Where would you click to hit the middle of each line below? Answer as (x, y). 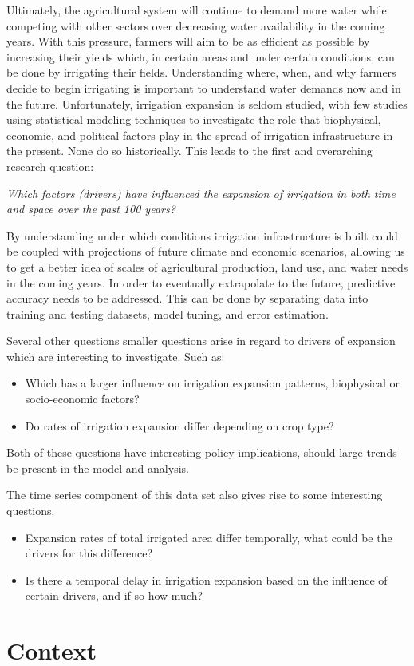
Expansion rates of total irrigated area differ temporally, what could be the (209, 537)
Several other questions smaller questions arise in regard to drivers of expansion (201, 341)
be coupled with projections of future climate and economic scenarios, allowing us (206, 251)
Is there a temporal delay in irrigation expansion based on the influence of (206, 579)
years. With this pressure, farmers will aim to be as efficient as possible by (188, 41)
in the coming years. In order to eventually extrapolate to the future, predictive (201, 282)
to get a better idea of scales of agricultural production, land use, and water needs (207, 266)
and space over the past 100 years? (91, 209)
